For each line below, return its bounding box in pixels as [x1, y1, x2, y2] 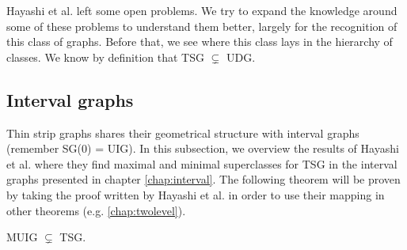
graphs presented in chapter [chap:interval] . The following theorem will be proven [6, 171, 401, 187]
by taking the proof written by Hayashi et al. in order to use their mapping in [6, 186, 385, 203]
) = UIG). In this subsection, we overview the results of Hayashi [87, 140, 399, 157]
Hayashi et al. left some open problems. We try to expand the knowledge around [6, 2, 397, 18]
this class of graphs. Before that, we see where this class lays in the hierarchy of [6, 33, 393, 50]
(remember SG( [6, 140, 82, 157]
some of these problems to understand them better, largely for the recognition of [6, 17, 397, 34]
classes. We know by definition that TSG [6, 48, 204, 65]
